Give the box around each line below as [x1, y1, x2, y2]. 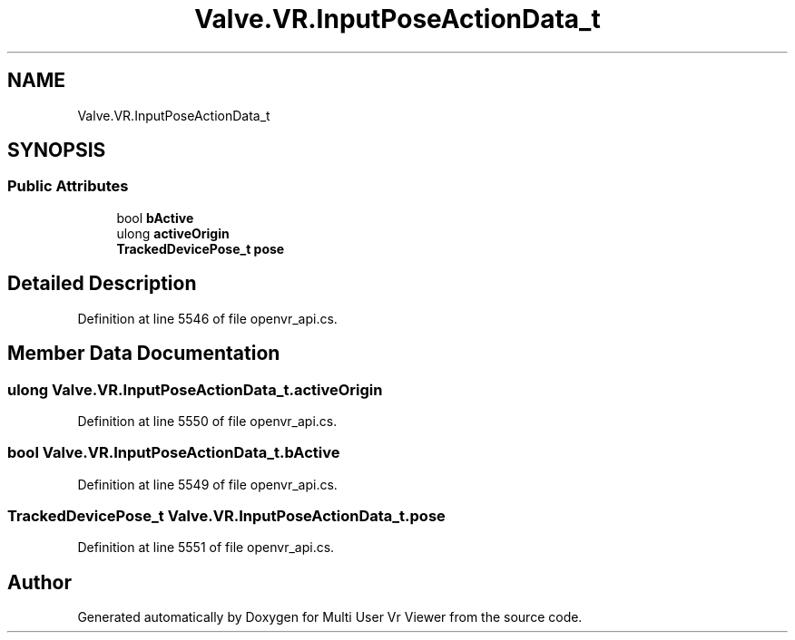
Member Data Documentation [7, 342, 280, 365]
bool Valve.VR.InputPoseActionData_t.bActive [7, 443, 340, 462]
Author [7, 570, 72, 594]
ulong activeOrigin [116, 225, 230, 241]
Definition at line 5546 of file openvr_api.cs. [77, 310, 338, 326]
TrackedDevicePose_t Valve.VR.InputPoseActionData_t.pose [7, 507, 446, 525]
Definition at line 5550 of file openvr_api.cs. [77, 412, 338, 429]
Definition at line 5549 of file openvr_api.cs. [77, 476, 338, 492]
